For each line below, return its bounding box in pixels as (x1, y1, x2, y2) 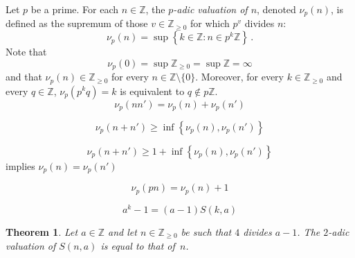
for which (190, 16, 230, 31)
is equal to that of (100, 238, 175, 252)
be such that (181, 224, 232, 239)
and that (6, 69, 42, 84)
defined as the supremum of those (6, 16, 148, 31)
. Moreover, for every (195, 69, 284, 84)
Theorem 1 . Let (6, 224, 78, 239)
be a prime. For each (30, 2, 119, 16)
